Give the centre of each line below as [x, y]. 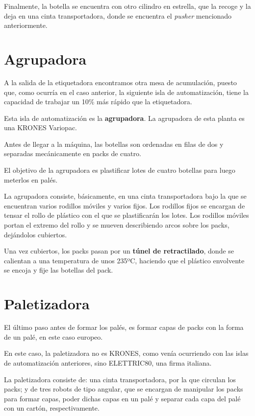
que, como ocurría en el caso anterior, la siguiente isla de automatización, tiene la [126, 92]
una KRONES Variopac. [41, 127]
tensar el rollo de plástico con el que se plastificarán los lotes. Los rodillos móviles [127, 215]
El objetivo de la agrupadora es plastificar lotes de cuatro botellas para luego [120, 170]
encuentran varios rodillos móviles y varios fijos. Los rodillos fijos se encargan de [125, 205]
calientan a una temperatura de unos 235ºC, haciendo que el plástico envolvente [124, 260]
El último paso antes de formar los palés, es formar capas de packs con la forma [124, 327]
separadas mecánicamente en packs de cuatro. [73, 153]
